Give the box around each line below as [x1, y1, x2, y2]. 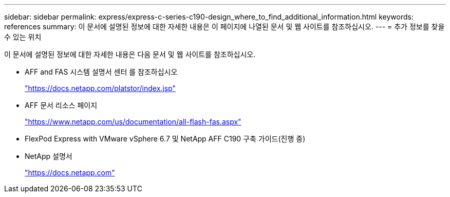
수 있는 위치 [4, 32, 42, 41]
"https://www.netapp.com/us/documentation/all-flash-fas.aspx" [25, 117, 241, 126]
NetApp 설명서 [25, 152, 72, 160]
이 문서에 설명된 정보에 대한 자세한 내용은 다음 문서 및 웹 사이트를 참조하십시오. [4, 50, 256, 59]
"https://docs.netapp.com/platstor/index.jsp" [25, 84, 176, 93]
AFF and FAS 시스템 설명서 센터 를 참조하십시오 [25, 67, 178, 76]
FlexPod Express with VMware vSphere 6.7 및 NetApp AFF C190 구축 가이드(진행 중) [25, 134, 306, 143]
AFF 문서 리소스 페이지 [25, 101, 98, 110]
